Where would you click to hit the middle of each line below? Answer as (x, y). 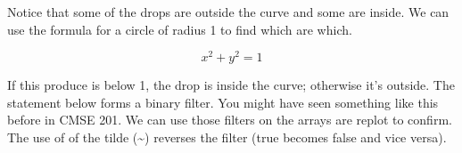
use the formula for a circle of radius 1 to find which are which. (180, 29)
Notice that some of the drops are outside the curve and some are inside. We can (228, 12)
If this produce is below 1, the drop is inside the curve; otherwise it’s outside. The (231, 85)
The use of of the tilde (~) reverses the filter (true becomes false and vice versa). (227, 137)
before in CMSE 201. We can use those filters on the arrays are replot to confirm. (230, 120)
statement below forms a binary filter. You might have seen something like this (223, 102)
